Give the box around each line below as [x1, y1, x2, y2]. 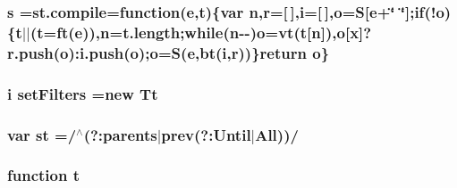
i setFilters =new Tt [7, 82, 158, 104]
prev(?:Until [161, 123, 251, 145]
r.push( [7, 41, 61, 63]
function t [7, 164, 80, 186]
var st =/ [7, 123, 77, 145]
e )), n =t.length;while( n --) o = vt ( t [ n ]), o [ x [74, 20, 360, 43]
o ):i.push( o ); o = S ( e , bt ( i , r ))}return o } [60, 41, 330, 63]
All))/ [255, 123, 299, 145]
